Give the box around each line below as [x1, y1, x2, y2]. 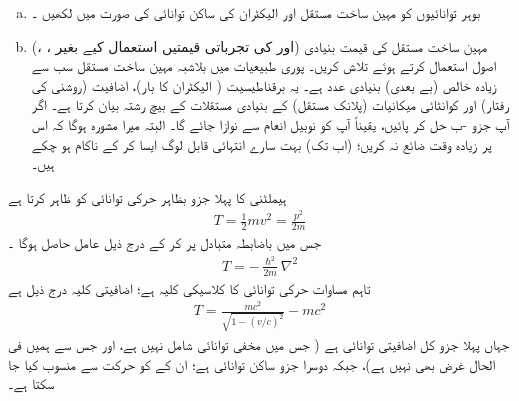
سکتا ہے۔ [8, 373, 55, 394]
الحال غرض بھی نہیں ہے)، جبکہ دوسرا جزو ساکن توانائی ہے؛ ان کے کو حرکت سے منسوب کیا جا [8, 353, 496, 374]
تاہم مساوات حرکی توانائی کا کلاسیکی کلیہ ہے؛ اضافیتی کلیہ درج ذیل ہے [8, 277, 371, 298]
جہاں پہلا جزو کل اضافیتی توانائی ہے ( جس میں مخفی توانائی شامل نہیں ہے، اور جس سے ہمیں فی [8, 333, 510, 354]
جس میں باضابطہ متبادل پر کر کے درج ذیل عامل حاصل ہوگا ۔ [8, 232, 321, 253]
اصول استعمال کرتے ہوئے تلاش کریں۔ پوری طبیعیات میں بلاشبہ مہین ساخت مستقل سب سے [31, 55, 496, 76]
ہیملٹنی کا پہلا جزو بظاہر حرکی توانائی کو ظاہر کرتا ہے [8, 186, 287, 207]
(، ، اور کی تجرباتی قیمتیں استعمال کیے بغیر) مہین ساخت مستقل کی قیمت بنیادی [31, 35, 488, 56]
